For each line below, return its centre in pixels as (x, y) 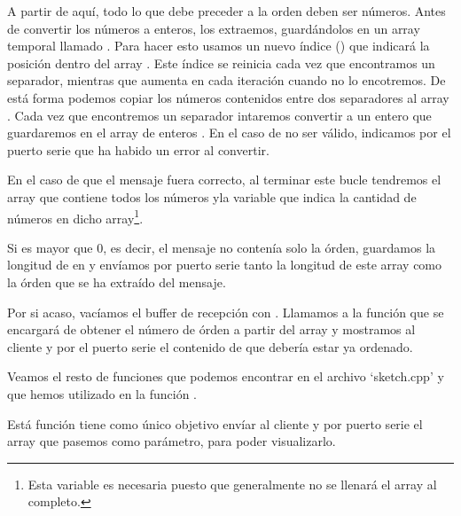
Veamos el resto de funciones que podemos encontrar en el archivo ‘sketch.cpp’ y (226, 376)
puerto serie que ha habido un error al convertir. (138, 149)
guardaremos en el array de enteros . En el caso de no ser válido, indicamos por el (229, 133)
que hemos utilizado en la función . (102, 393)
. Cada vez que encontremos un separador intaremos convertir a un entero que (219, 115)
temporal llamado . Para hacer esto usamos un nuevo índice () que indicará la (219, 46)
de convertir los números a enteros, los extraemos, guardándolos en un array (214, 28)
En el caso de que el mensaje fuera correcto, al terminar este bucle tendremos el (224, 180)
